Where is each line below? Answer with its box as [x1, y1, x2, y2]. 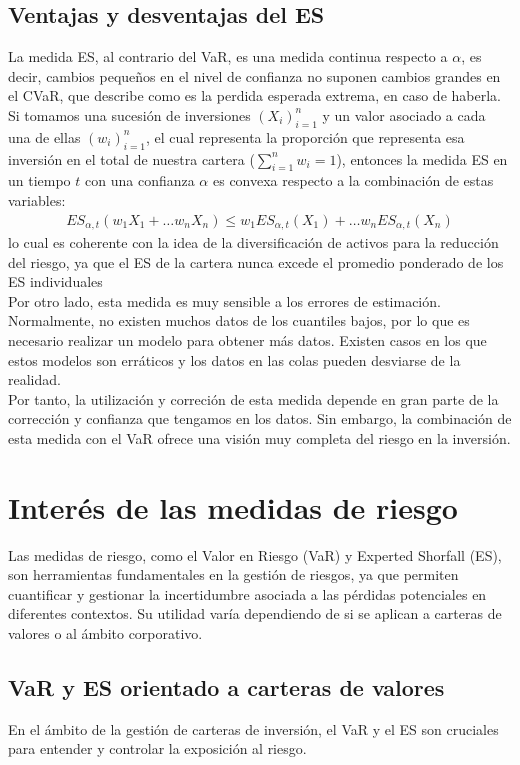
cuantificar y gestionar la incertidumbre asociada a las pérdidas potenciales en [8, 583, 487, 604]
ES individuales [8, 271, 103, 292]
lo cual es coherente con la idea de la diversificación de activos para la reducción [8, 232, 499, 253]
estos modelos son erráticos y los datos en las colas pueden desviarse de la [8, 349, 461, 370]
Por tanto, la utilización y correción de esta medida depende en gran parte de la [8, 388, 499, 409]
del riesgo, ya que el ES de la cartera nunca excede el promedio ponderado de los [8, 251, 504, 272]
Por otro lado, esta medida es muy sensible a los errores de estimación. [8, 290, 441, 311]
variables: [8, 189, 66, 210]
